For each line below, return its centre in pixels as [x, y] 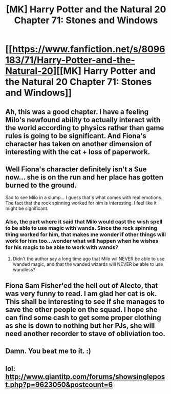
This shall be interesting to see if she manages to [85, 302]
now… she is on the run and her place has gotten [84, 177]
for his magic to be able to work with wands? [62, 247]
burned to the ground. [41, 185]
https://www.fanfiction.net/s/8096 [89, 49]
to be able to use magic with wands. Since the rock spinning [81, 228]
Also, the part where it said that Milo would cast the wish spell [84, 222]
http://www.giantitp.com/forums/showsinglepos [85, 376]
